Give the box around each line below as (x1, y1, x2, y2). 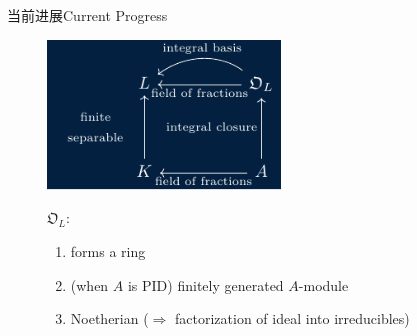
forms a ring (70, 240, 146, 261)
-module (298, 274, 349, 295)
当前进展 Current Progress (7, 5, 168, 25)
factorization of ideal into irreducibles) (175, 308, 410, 329)
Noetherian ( (70, 308, 149, 329)
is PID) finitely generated (127, 274, 284, 295)
